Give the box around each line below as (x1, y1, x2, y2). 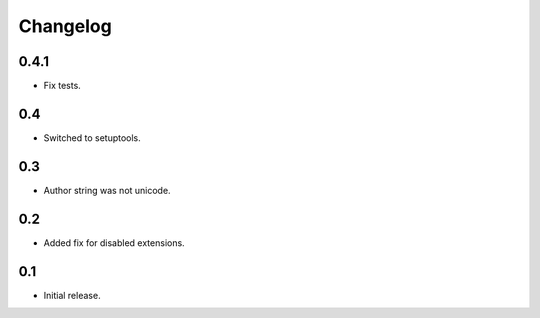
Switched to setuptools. (43, 131, 142, 144)
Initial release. (43, 289, 101, 301)
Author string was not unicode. (43, 184, 171, 196)
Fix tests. (43, 80, 82, 92)
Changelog (18, 15, 112, 37)
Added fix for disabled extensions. (43, 236, 185, 249)
